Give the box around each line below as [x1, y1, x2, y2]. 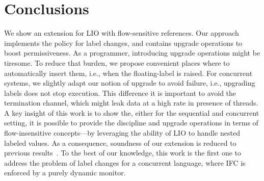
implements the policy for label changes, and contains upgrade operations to [4, 37, 243, 48]
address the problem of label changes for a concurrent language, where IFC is [4, 157, 246, 168]
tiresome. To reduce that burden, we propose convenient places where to [4, 57, 230, 68]
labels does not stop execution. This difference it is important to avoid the [4, 87, 236, 98]
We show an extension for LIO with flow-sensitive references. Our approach [4, 28, 239, 38]
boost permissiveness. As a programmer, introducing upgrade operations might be [4, 47, 260, 58]
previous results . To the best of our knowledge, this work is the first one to [4, 147, 242, 158]
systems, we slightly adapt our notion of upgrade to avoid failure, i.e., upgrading [4, 77, 255, 88]
